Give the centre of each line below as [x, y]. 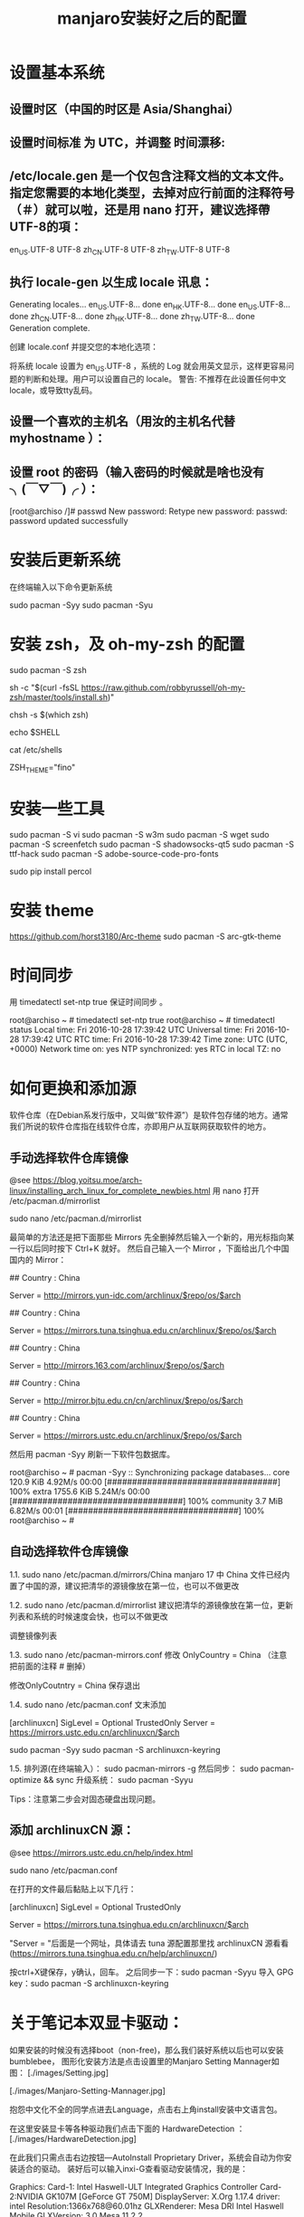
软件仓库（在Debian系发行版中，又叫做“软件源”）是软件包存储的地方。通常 [149, 1115]
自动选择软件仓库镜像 [69, 1551]
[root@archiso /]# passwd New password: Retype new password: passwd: [148, 511]
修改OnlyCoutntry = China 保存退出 [75, 1686]
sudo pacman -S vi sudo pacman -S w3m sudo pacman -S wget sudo [139, 834]
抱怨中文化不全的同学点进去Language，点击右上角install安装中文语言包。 [146, 2109]
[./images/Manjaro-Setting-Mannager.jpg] [87, 2090]
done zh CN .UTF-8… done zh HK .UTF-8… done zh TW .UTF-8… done [133, 317]
